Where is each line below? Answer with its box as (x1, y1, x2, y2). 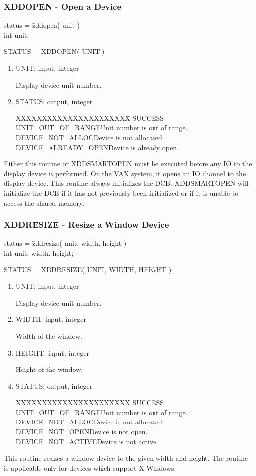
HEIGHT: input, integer (15, 347, 89, 358)
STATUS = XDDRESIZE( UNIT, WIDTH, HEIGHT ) (4, 264, 172, 274)
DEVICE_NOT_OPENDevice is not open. (15, 426, 148, 437)
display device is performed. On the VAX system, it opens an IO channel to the (4, 168, 246, 178)
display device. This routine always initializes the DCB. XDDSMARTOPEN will (4, 178, 249, 188)
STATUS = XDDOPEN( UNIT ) (4, 46, 105, 56)
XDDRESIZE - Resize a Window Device (4, 218, 169, 231)
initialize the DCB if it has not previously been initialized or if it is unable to (4, 187, 239, 198)
